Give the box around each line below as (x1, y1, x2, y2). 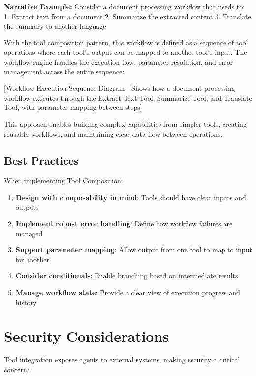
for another (15, 254, 49, 264)
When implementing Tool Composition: (4, 175, 123, 186)
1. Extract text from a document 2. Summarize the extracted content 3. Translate (4, 11, 251, 21)
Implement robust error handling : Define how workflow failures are (15, 218, 233, 229)
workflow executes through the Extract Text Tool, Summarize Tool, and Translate (4, 92, 252, 103)
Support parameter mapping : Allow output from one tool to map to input (15, 244, 252, 255)
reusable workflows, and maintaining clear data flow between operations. (4, 128, 223, 138)
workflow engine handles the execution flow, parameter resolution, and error (4, 56, 233, 67)
